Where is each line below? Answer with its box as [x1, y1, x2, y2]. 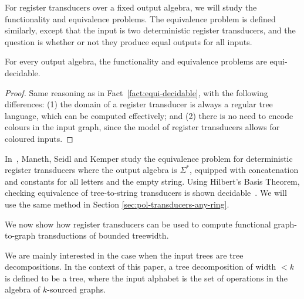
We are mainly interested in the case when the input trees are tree [5, 249, 244, 261]
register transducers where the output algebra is [5, 164, 177, 176]
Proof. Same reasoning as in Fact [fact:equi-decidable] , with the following [5, 86, 268, 98]
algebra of [5, 283, 40, 295]
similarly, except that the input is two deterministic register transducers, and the [5, 24, 296, 36]
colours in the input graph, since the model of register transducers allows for [5, 121, 280, 133]
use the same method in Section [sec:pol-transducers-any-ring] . [5, 198, 229, 210]
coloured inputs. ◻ [5, 132, 73, 144]
